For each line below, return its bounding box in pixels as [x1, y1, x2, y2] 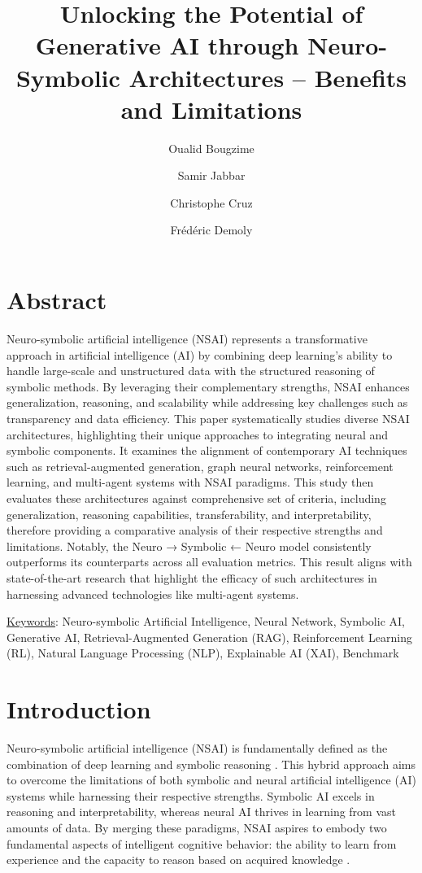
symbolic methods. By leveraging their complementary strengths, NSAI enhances [7, 378, 410, 395]
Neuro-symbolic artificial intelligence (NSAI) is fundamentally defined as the [7, 740, 388, 756]
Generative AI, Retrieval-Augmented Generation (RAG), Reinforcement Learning [7, 628, 413, 645]
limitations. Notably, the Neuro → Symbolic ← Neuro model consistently [7, 537, 372, 554]
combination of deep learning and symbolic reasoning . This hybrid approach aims [7, 755, 415, 772]
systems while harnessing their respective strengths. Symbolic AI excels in [7, 787, 375, 804]
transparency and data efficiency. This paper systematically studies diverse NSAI [7, 409, 410, 426]
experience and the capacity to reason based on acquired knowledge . [7, 851, 350, 868]
